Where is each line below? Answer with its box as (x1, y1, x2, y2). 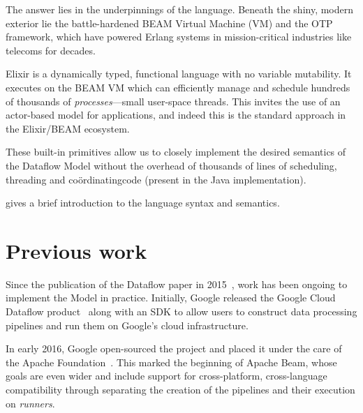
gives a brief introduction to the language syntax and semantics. (6, 195, 280, 210)
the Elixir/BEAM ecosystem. (6, 121, 130, 135)
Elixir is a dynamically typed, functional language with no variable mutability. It (6, 66, 352, 81)
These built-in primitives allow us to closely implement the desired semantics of (6, 144, 346, 159)
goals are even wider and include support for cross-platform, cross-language (6, 368, 327, 383)
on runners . (6, 396, 55, 410)
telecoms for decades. (6, 43, 96, 57)
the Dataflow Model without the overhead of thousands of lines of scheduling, (6, 158, 337, 172)
